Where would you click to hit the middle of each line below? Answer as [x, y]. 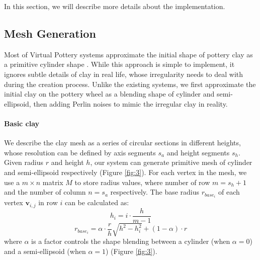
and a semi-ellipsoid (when [45, 251]
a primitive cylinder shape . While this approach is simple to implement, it [119, 64]
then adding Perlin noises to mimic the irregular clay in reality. [131, 103]
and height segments [198, 152]
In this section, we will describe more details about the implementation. [115, 6]
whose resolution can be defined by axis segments [80, 152]
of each [229, 192]
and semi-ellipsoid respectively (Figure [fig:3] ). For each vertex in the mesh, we [125, 172]
